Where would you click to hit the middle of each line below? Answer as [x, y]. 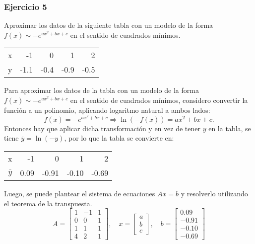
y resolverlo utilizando [214, 193]
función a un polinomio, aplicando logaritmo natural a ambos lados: [107, 110]
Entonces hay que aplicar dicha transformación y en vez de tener [102, 128]
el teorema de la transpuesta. [48, 203]
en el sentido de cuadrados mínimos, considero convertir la [159, 100]
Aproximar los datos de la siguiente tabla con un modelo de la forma [109, 25]
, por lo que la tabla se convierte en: [119, 138]
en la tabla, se [230, 128]
